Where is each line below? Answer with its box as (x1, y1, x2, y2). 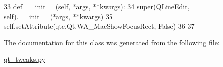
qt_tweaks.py (4, 54, 45, 64)
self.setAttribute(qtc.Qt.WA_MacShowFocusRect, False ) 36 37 (4, 21, 195, 31)
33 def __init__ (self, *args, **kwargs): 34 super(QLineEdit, (4, 1, 190, 11)
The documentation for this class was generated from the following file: (4, 37, 220, 47)
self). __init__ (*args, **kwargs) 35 (4, 11, 112, 21)
